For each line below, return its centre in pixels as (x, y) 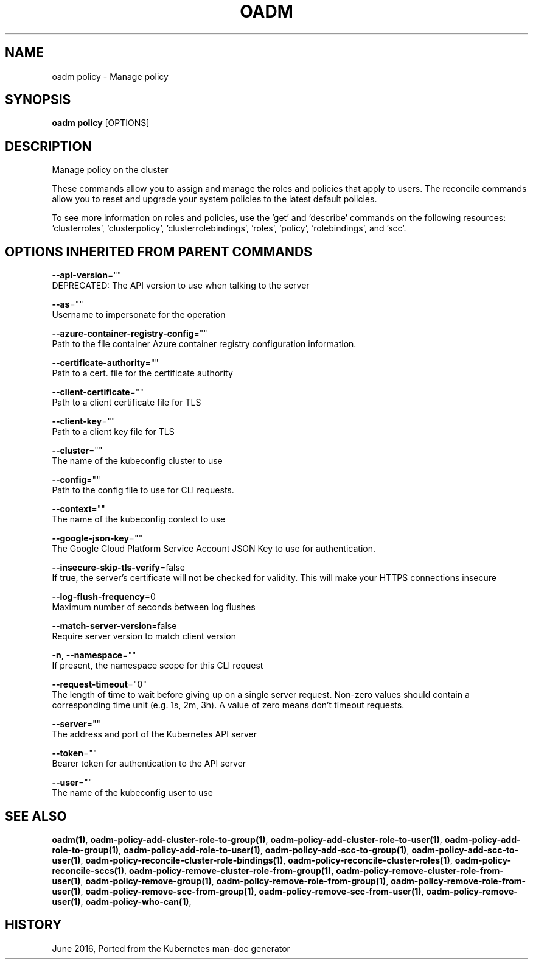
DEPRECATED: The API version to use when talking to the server (181, 286)
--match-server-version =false (114, 626)
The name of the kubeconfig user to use (132, 793)
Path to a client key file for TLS (113, 432)
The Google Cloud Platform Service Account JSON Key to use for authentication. (214, 549)
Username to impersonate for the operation (139, 315)
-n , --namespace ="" (94, 655)
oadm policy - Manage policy (110, 76)
